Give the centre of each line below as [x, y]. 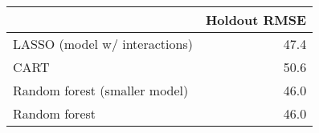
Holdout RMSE [256, 20]
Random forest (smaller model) [101, 90]
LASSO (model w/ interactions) [103, 44]
